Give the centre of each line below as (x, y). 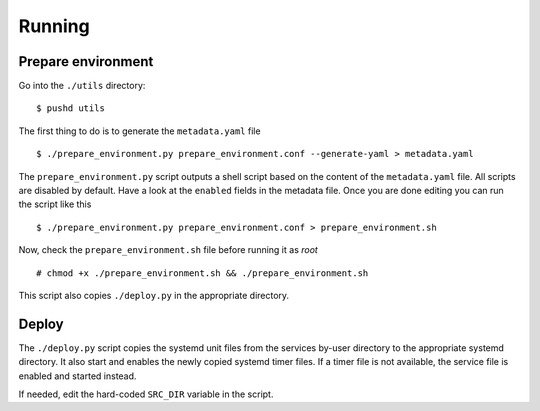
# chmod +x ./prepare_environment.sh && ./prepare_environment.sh (202, 273)
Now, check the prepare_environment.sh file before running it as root (168, 250)
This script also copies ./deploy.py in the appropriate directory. (154, 295)
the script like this (55, 204)
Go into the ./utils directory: (82, 86)
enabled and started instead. (77, 376)
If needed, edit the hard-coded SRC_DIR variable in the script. (146, 394)
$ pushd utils (70, 108)
